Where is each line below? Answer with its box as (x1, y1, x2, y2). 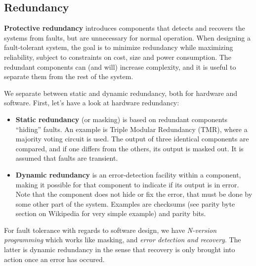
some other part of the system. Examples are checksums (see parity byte (15, 198, 235, 209)
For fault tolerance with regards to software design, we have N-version (4, 224, 217, 235)
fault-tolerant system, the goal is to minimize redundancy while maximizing (4, 42, 233, 52)
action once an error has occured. (4, 254, 105, 264)
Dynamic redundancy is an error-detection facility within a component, (15, 169, 241, 179)
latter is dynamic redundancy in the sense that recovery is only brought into (4, 244, 235, 255)
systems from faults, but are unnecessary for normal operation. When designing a (4, 32, 251, 43)
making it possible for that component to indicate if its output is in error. (15, 179, 239, 189)
